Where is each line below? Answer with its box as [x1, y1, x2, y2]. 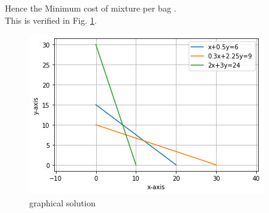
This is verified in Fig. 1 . [5, 13, 97, 26]
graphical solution [29, 196, 96, 209]
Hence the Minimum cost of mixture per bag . [5, 2, 176, 14]
